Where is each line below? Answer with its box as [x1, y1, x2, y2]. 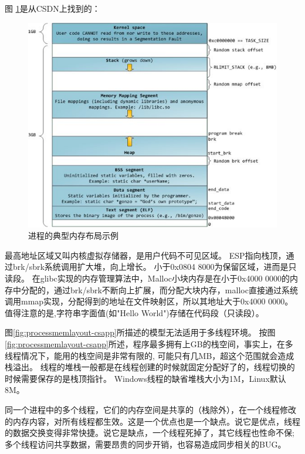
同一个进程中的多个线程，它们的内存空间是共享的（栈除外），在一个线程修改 [5, 403, 296, 415]
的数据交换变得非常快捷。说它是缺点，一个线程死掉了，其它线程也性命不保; [5, 426, 294, 439]
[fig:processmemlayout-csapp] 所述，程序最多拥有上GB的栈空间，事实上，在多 [5, 338, 293, 350]
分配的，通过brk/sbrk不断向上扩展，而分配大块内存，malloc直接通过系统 [21, 283, 298, 296]
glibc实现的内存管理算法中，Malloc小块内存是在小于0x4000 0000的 [40, 272, 290, 284]
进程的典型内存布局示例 [28, 229, 118, 242]
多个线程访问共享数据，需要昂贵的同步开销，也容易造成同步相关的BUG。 [5, 438, 286, 450]
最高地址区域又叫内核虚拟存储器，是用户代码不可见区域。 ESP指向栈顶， [5, 249, 286, 261]
